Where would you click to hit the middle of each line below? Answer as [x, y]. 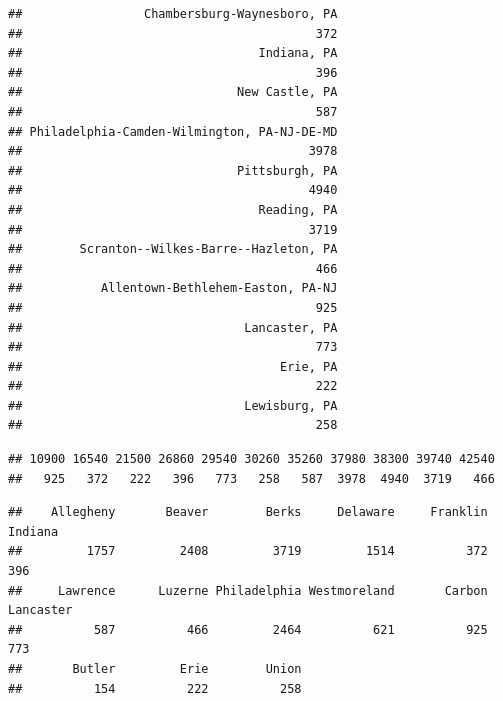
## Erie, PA [173, 366]
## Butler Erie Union [155, 669]
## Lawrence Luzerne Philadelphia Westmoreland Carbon [248, 590]
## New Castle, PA [173, 92]
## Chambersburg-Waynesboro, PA [173, 14]
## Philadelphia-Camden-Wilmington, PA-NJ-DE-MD [173, 131]
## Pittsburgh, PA [173, 170]
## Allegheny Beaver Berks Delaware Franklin [248, 512]
